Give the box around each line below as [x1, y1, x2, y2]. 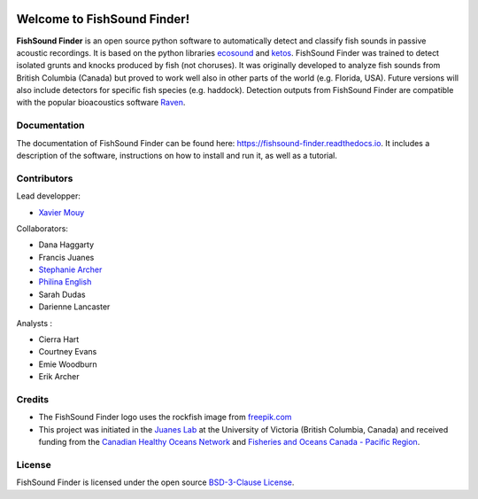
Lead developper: [16, 191, 81, 201]
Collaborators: [16, 222, 68, 234]
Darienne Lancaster [38, 301, 111, 312]
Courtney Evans [38, 347, 97, 357]
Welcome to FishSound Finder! [16, 12, 190, 27]
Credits [16, 393, 49, 405]
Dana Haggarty [38, 239, 95, 250]
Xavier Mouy [38, 207, 85, 217]
